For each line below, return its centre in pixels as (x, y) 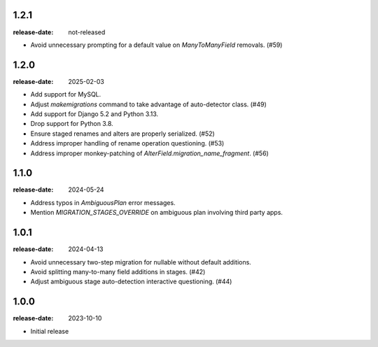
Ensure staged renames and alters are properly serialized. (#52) (122, 134)
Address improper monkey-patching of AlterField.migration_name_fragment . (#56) (149, 153)
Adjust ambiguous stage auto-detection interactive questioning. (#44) (131, 282)
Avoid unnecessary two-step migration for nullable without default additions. (141, 262)
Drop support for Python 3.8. (72, 124)
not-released (87, 32)
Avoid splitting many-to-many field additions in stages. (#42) (118, 271)
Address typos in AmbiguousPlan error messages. (103, 202)
